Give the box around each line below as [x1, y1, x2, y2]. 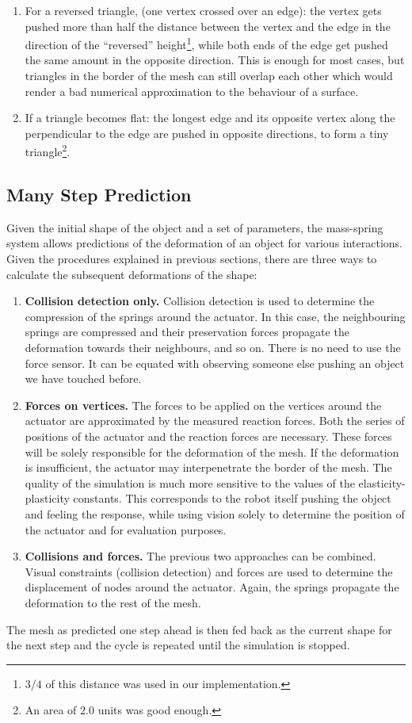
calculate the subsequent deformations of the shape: [6, 266, 257, 282]
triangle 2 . [25, 141, 71, 160]
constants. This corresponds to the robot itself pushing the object [73, 490, 391, 507]
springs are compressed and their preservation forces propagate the [25, 323, 349, 340]
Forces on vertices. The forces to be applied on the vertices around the [25, 396, 382, 413]
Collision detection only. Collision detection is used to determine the [25, 293, 375, 309]
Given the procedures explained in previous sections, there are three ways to [6, 251, 377, 267]
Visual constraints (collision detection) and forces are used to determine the [25, 563, 393, 580]
